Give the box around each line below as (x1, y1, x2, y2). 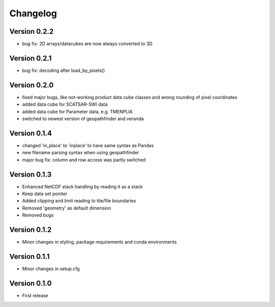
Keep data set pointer (22, 191, 68, 197)
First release (22, 292, 48, 298)
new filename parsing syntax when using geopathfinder (22, 150, 140, 156)
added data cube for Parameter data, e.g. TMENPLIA (22, 108, 133, 114)
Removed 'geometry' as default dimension (22, 205, 112, 211)
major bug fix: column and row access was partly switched (22, 156, 146, 163)
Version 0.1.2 (9, 225, 52, 234)
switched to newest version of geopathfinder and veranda (22, 115, 144, 122)
